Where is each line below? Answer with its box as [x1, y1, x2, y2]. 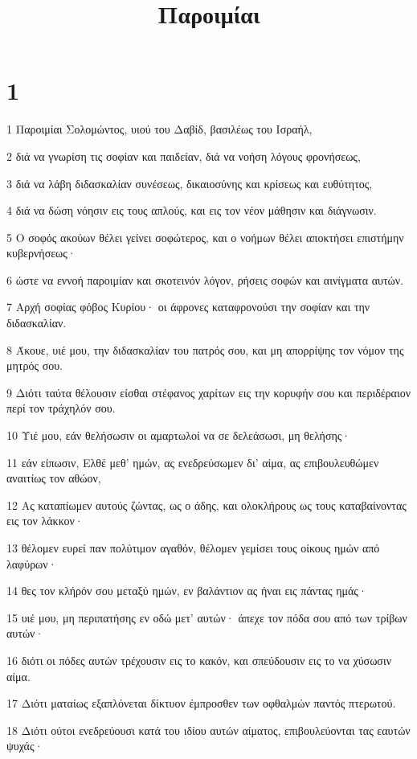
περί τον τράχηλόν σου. [6, 400, 116, 416]
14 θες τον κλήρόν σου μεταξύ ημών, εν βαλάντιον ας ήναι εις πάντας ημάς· [6, 582, 367, 599]
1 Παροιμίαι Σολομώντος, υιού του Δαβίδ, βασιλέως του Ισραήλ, [6, 121, 313, 137]
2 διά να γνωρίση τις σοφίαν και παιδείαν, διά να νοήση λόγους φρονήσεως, [6, 147, 361, 164]
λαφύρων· [6, 555, 57, 572]
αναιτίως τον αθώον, [6, 470, 101, 486]
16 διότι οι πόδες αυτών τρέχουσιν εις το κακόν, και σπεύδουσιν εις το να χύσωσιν [6, 651, 392, 668]
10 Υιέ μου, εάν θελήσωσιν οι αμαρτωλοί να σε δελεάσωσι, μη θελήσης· [6, 427, 351, 444]
